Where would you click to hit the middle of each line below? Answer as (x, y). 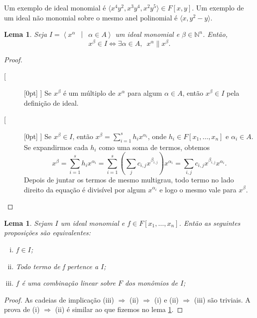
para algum (145, 93)
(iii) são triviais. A (222, 299)
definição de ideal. (51, 102)
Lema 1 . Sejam (28, 223)
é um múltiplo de (89, 93)
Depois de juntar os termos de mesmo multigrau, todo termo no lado (129, 179)
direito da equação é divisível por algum (85, 189)
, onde (157, 136)
